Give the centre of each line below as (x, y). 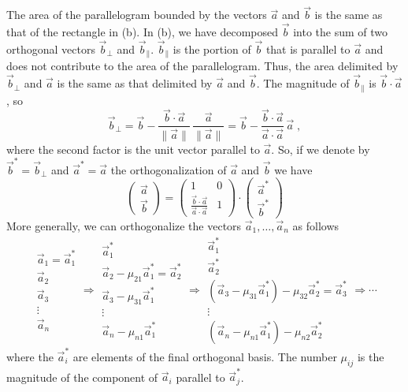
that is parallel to (308, 49)
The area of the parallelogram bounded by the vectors (137, 15)
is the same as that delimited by (135, 83)
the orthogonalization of (169, 169)
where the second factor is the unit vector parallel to (133, 149)
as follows (316, 225)
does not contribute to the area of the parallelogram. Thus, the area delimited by (202, 66)
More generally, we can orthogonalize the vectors (124, 225)
